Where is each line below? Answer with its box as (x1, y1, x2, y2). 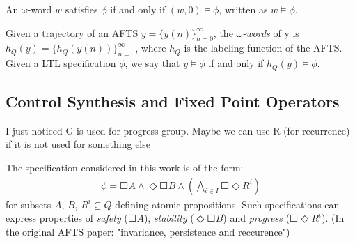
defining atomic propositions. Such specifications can (115, 197, 340, 211)
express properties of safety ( (6, 211, 128, 225)
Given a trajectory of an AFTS (6, 25, 139, 40)
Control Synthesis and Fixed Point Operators (6, 91, 340, 112)
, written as (219, 2, 268, 16)
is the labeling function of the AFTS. (184, 40, 342, 55)
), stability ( (143, 211, 194, 225)
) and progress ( (223, 211, 290, 225)
